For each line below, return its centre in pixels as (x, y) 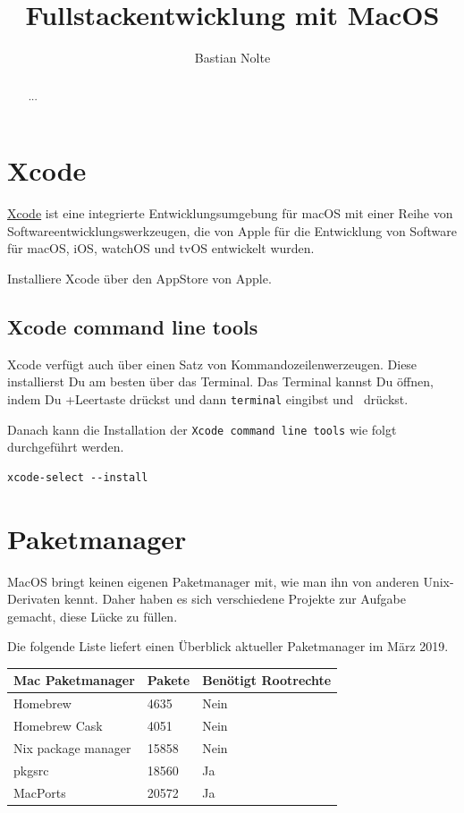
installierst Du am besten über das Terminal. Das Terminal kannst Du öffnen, (220, 381)
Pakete (169, 680)
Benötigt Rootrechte (267, 680)
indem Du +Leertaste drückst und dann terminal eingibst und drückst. (208, 398)
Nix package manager (72, 747)
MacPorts (40, 792)
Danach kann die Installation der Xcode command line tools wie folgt (202, 429)
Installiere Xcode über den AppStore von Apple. (139, 278)
